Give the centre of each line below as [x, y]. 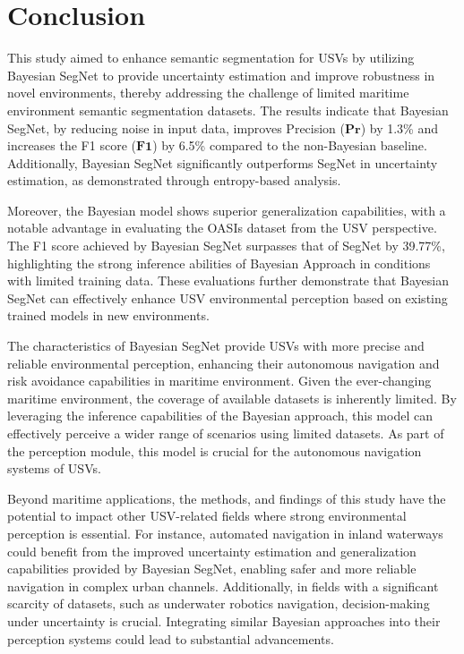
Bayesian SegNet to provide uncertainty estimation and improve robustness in [221, 75]
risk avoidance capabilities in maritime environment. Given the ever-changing [219, 381]
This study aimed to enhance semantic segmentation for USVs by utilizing [211, 58]
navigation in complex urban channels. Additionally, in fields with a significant [223, 586]
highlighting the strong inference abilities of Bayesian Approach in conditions [219, 263]
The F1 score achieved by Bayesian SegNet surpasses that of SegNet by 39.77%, [226, 246]
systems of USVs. [54, 468]
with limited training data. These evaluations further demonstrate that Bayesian [228, 280]
